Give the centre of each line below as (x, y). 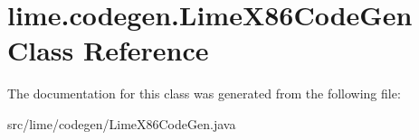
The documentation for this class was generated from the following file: (204, 93)
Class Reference (108, 50)
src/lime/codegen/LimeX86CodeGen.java (122, 123)
